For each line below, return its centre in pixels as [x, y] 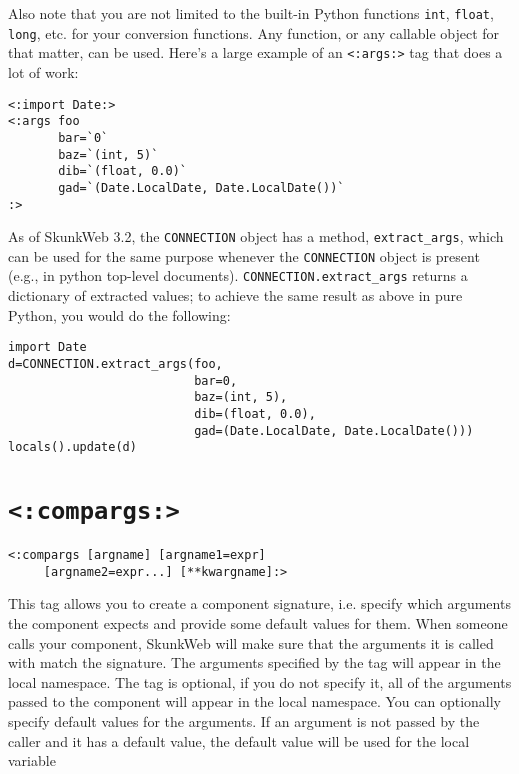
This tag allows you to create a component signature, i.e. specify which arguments [259, 603]
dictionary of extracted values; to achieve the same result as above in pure [235, 295]
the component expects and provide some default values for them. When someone [258, 623]
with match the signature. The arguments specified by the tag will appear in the [254, 662]
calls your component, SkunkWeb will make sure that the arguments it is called [251, 642]
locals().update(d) [72, 447]
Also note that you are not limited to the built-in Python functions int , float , [251, 13]
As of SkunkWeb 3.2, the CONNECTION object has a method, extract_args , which [256, 236]
